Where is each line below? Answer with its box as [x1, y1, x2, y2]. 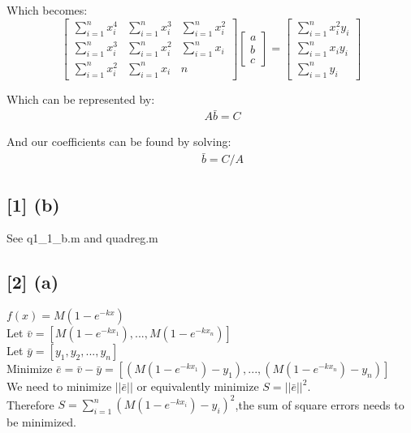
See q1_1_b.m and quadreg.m [6, 229, 158, 247]
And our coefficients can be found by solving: [6, 133, 231, 150]
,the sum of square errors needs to [235, 396, 405, 413]
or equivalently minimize [136, 378, 259, 395]
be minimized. [6, 414, 76, 431]
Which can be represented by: [6, 90, 155, 107]
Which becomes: [6, 2, 88, 18]
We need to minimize [6, 378, 112, 395]
